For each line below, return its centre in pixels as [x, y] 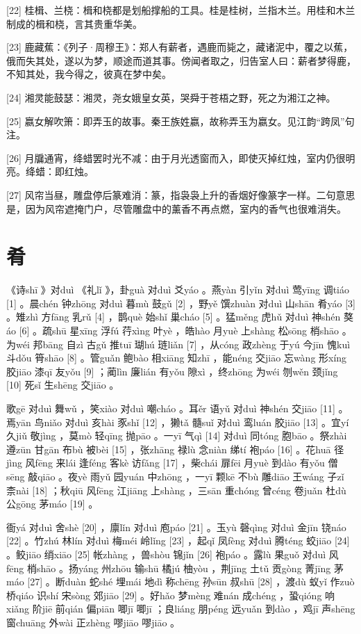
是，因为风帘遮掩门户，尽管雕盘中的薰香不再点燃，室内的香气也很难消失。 [176, 208]
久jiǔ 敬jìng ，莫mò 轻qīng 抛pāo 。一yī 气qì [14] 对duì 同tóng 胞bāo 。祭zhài [177, 436]
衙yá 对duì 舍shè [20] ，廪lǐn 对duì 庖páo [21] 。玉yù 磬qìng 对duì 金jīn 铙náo [176, 527]
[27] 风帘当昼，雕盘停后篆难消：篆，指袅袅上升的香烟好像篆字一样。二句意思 [181, 194]
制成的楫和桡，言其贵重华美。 [74, 23]
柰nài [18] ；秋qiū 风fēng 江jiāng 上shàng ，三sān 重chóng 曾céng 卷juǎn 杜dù [176, 490]
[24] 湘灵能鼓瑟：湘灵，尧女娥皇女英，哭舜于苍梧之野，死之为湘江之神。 [171, 97]
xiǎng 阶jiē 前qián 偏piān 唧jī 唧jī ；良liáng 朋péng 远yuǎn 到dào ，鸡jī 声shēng [181, 609]
